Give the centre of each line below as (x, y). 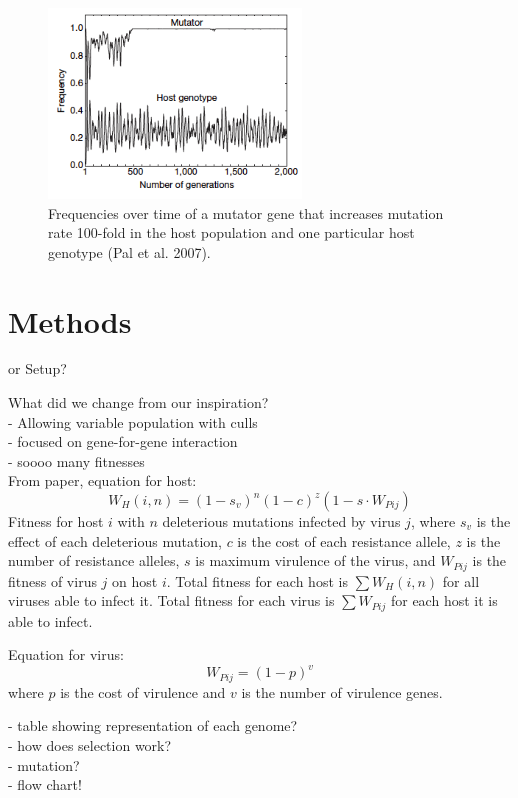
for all (461, 580)
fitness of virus (52, 580)
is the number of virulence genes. (342, 691)
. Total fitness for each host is (257, 580)
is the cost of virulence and (143, 691)
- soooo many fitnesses (76, 460)
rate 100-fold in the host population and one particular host (231, 232)
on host (135, 580)
